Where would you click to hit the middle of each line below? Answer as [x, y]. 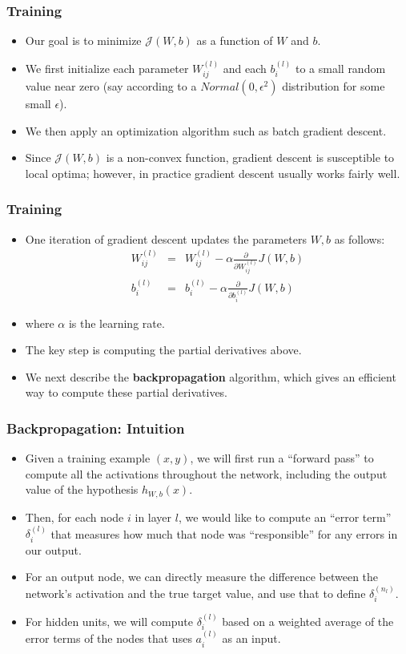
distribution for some [334, 86]
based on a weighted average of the [308, 621]
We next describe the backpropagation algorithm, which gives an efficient [211, 376]
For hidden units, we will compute [109, 621]
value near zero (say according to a [111, 86]
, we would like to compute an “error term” [285, 517]
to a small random [340, 68]
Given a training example [88, 458]
